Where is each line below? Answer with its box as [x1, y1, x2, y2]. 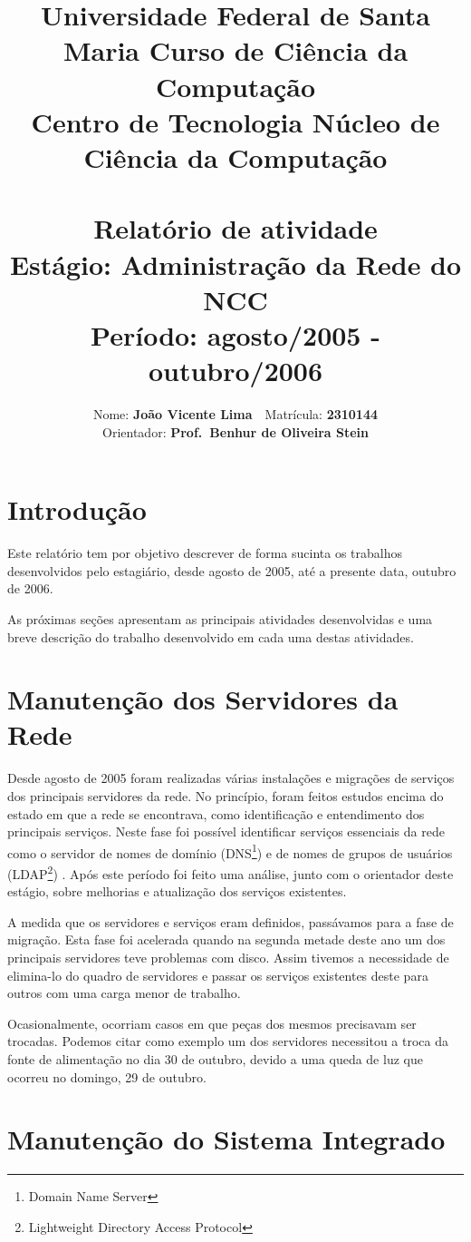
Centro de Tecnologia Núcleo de [31, 103, 440, 140]
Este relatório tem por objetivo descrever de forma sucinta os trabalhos [7, 543, 403, 562]
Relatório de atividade [93, 210, 378, 247]
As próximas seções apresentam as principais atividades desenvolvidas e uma [7, 609, 433, 628]
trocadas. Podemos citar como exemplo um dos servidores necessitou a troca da [7, 1032, 448, 1051]
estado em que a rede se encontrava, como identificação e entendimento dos [7, 804, 425, 823]
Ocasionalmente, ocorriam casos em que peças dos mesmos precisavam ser [7, 1013, 417, 1032]
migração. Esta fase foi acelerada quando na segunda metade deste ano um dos [7, 930, 446, 949]
